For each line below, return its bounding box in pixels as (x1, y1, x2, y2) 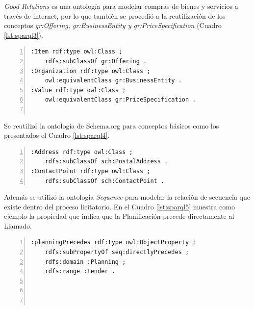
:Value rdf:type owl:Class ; (31, 86, 126, 94)
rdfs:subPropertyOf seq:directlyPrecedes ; (45, 249, 189, 256)
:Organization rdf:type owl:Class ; (31, 67, 151, 75)
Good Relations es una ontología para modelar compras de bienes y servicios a (4, 1, 238, 11)
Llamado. (4, 220, 32, 231)
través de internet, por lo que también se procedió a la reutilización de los (4, 10, 226, 21)
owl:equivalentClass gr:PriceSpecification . (45, 96, 196, 103)
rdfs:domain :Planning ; (45, 258, 126, 265)
